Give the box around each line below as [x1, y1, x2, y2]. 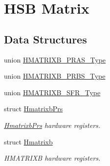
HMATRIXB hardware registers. [4, 153, 101, 163]
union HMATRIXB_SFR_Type [4, 87, 101, 97]
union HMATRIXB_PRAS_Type [4, 54, 106, 64]
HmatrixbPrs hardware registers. [4, 120, 101, 130]
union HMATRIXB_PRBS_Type [4, 71, 106, 81]
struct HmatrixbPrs [4, 104, 63, 114]
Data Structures [4, 31, 87, 46]
